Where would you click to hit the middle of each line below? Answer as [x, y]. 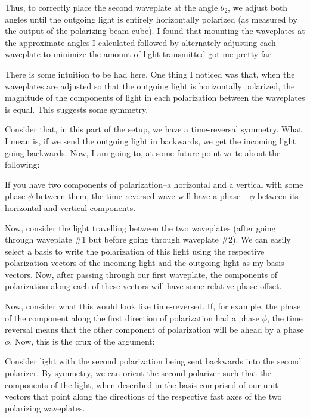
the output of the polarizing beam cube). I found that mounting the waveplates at [155, 31]
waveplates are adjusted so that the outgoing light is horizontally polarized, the [150, 86]
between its [278, 196]
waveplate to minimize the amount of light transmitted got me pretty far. [139, 54]
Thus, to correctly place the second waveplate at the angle [111, 7]
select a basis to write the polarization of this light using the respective [135, 251]
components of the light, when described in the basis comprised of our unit [142, 384]
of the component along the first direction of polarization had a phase [132, 318]
